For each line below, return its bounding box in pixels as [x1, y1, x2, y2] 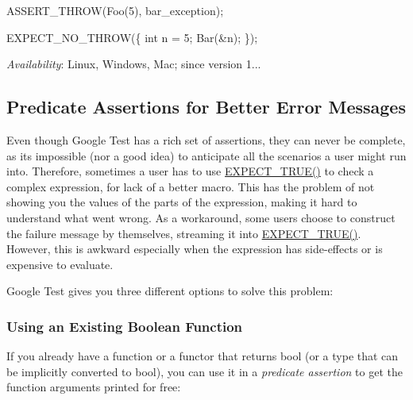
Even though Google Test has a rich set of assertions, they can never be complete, [6, 131, 406, 148]
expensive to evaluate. [6, 256, 114, 272]
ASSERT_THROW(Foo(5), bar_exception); [6, 2, 224, 18]
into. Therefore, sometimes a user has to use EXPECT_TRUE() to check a [6, 163, 374, 179]
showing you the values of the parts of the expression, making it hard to [6, 194, 357, 210]
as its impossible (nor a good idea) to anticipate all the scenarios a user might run [6, 147, 407, 163]
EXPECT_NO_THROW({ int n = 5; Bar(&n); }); [6, 29, 258, 45]
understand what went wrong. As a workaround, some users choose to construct [6, 209, 396, 225]
